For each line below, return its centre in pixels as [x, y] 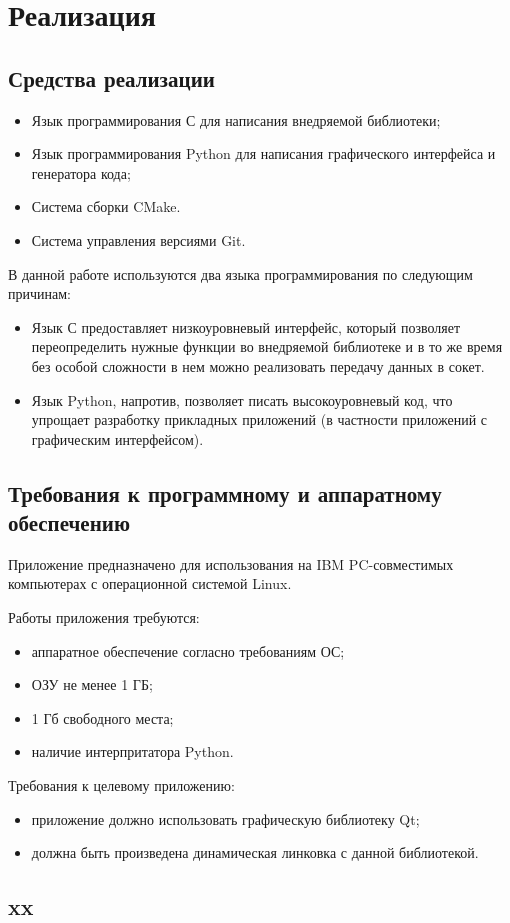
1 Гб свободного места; [102, 717]
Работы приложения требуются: [104, 617]
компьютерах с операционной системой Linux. [150, 583]
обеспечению [69, 522]
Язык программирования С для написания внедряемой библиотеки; [236, 119]
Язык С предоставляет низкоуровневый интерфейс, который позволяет [246, 326]
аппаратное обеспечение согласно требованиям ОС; [188, 650]
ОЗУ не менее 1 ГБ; [92, 684]
